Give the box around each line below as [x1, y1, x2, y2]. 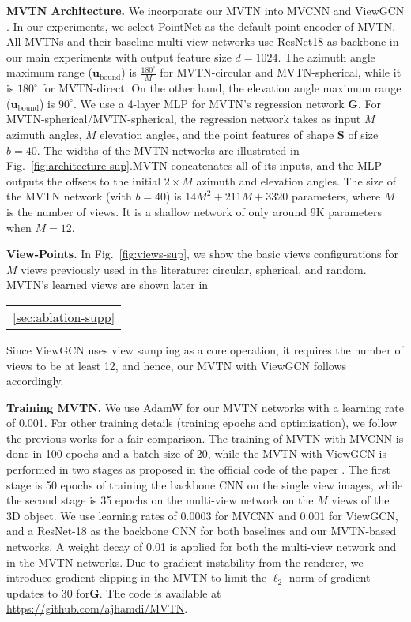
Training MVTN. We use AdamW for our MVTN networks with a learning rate [6, 399, 404, 415]
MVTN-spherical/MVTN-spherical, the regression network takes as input [6, 111, 361, 127]
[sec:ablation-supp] [13, 307, 115, 326]
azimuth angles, [6, 126, 82, 142]
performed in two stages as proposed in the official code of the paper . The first [6, 461, 390, 478]
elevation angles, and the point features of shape [100, 126, 334, 142]
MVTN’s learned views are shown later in [6, 276, 209, 293]
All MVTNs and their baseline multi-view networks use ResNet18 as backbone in [6, 33, 399, 50]
